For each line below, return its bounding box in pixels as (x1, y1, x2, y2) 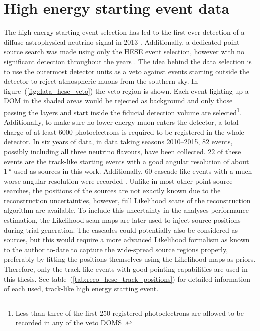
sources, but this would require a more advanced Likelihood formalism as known (4, 234, 250, 245)
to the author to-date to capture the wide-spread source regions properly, (4, 244, 228, 254)
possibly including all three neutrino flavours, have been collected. (4, 146, 206, 156)
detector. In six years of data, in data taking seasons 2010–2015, (4, 136, 200, 147)
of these (217, 146, 241, 156)
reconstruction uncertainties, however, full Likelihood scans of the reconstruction (4, 195, 251, 205)
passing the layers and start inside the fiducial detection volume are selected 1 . (4, 105, 242, 117)
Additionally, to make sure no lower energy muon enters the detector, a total (4, 117, 239, 127)
